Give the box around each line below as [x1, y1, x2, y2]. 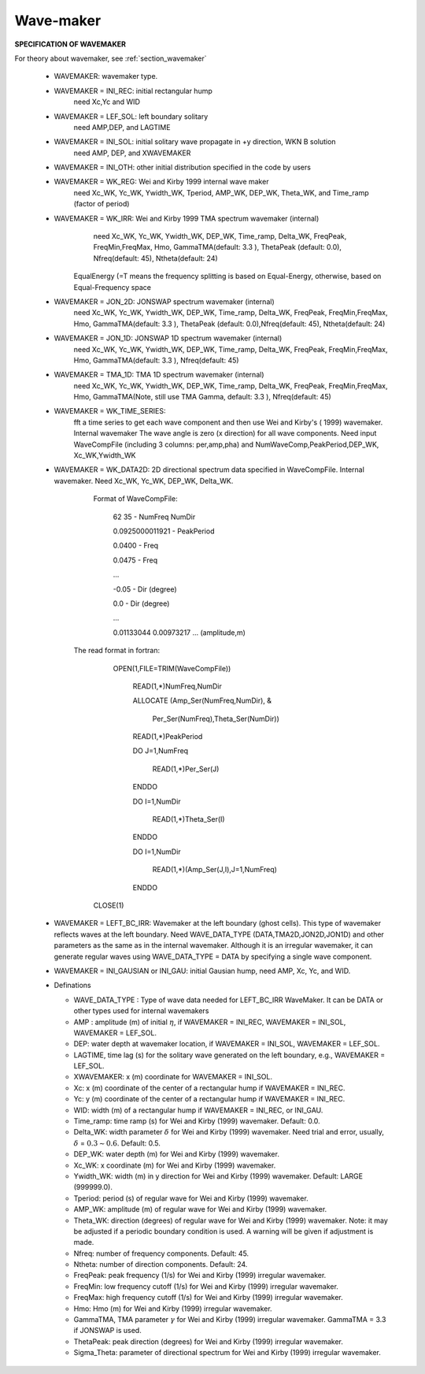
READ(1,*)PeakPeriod [132, 732, 203, 741]
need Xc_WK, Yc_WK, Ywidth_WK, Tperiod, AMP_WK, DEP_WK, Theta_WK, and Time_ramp [73, 188, 369, 197]
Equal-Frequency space [73, 282, 151, 292]
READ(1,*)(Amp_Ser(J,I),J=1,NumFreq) [152, 865, 277, 875]
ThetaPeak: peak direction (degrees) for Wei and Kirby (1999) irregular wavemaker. [73, 1336, 344, 1346]
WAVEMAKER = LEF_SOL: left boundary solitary [54, 111, 209, 121]
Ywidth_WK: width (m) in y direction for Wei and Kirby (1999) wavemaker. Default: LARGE [73, 1171, 364, 1181]
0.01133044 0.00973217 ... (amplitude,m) [113, 627, 246, 637]
